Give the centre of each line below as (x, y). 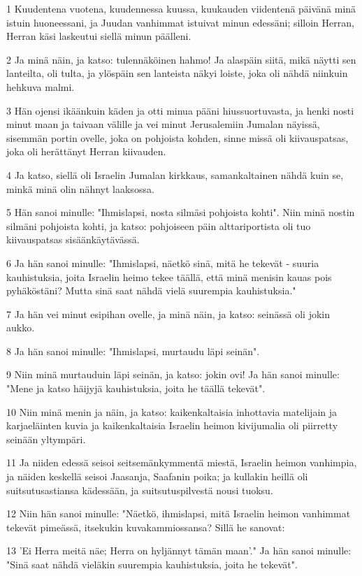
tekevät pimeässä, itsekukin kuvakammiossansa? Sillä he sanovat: (146, 527)
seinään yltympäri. (46, 439)
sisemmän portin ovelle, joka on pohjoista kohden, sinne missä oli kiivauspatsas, (178, 137)
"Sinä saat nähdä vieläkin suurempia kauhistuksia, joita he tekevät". (152, 564)
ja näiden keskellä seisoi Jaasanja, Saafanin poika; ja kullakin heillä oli (157, 476)
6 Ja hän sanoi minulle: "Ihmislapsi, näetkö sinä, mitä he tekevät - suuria (163, 262)
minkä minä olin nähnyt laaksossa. (80, 188)
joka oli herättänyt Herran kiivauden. (86, 151)
